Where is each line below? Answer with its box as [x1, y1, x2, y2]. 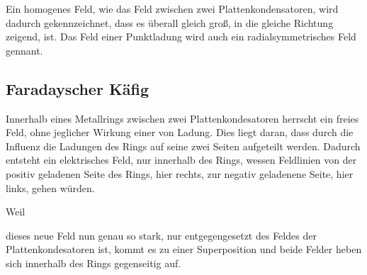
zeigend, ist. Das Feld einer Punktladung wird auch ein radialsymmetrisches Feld [6, 29, 356, 44]
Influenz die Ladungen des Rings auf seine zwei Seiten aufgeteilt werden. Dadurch [6, 138, 361, 153]
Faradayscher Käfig [6, 77, 149, 99]
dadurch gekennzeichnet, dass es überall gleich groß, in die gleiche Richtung [6, 15, 334, 30]
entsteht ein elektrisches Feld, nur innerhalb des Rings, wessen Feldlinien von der [6, 152, 357, 167]
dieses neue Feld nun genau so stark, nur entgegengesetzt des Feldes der [6, 228, 317, 242]
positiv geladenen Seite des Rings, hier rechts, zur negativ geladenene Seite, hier [6, 166, 354, 181]
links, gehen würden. [6, 180, 95, 195]
